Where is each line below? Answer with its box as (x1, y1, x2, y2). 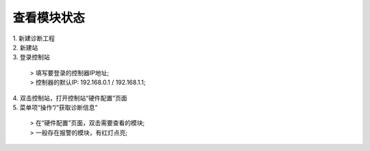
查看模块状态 (12, 10, 86, 25)
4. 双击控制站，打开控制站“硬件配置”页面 (12, 94, 127, 102)
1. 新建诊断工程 (12, 34, 55, 42)
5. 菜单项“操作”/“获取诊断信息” (12, 103, 98, 111)
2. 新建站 (12, 43, 38, 51)
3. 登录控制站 (12, 53, 51, 61)
